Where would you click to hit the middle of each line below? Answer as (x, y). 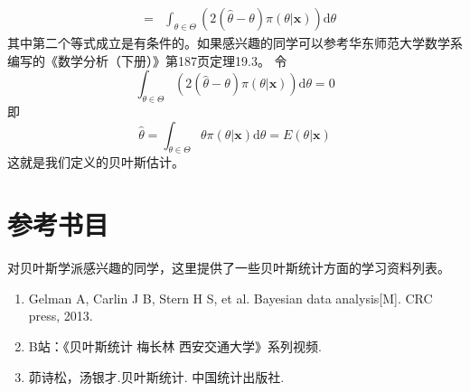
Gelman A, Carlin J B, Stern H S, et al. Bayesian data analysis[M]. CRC (230, 298)
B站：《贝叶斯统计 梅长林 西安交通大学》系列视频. (175, 345)
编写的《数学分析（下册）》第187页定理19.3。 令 (147, 60)
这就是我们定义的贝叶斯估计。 (96, 162)
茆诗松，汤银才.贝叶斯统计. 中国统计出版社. (156, 376)
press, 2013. (61, 316)
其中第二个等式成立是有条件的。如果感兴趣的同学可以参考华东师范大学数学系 (235, 43)
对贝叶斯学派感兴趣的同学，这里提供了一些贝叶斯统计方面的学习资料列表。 (229, 268)
